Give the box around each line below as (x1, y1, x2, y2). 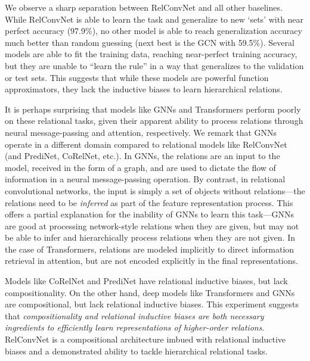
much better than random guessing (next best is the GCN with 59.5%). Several (5, 36, 294, 48)
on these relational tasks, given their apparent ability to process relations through (5, 114, 303, 127)
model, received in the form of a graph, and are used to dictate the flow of (5, 161, 276, 173)
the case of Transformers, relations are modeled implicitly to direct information (5, 242, 294, 255)
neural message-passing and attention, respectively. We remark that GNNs (5, 126, 277, 138)
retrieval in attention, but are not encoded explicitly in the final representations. (5, 254, 298, 267)
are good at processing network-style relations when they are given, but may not (5, 219, 299, 232)
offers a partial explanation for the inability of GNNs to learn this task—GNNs (5, 208, 294, 220)
